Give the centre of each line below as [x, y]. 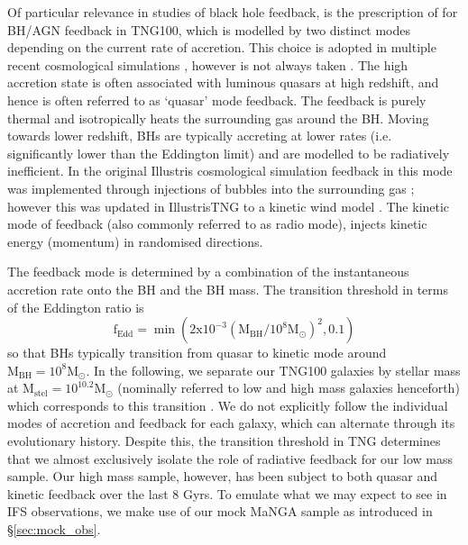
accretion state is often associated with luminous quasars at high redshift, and [223, 82]
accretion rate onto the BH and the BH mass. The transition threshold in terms [228, 289]
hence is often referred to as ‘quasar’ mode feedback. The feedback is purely [217, 100]
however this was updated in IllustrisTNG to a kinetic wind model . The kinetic [229, 206]
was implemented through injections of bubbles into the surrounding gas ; [211, 188]
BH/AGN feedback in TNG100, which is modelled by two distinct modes [209, 29]
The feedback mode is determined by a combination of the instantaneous [208, 272]
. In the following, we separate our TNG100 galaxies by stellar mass [273, 370]
